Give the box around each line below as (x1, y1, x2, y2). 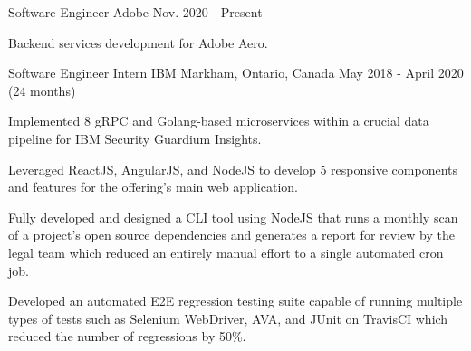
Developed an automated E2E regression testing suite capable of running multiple (8, 291, 463, 310)
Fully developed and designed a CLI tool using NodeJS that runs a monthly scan (8, 207, 458, 226)
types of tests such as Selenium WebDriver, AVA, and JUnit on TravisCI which (8, 308, 448, 327)
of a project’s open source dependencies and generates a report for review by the (8, 225, 455, 244)
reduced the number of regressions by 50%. (8, 327, 246, 346)
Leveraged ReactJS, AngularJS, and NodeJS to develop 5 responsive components (8, 159, 457, 178)
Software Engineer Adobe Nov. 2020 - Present (8, 3, 263, 21)
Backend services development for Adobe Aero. (8, 33, 268, 52)
